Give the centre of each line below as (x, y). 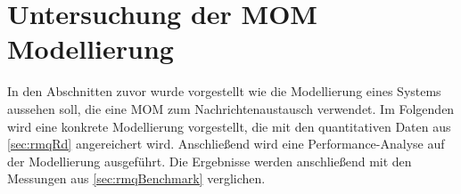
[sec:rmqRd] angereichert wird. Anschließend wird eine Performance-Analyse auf (226, 144)
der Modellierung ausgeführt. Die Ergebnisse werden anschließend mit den (210, 161)
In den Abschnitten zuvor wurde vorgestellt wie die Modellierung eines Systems (224, 91)
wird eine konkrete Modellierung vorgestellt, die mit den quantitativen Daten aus (229, 126)
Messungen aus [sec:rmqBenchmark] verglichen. (136, 178)
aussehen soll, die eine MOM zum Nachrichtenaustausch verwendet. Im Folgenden (231, 108)
